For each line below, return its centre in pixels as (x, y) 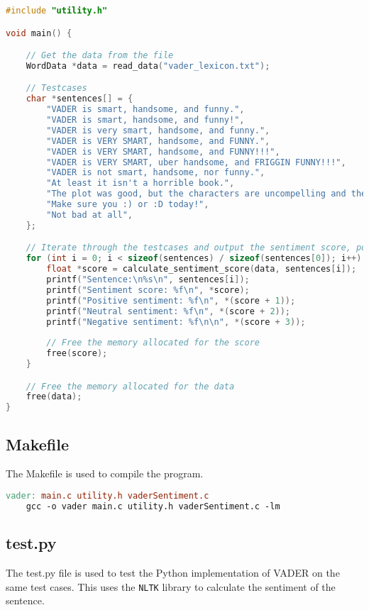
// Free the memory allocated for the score (153, 343)
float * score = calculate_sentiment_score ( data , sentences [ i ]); (202, 269)
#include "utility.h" (57, 11)
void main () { (39, 33)
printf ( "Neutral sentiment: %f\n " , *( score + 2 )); (169, 311)
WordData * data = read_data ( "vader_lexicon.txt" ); (148, 66)
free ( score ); (77, 354)
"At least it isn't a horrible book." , (141, 183)
